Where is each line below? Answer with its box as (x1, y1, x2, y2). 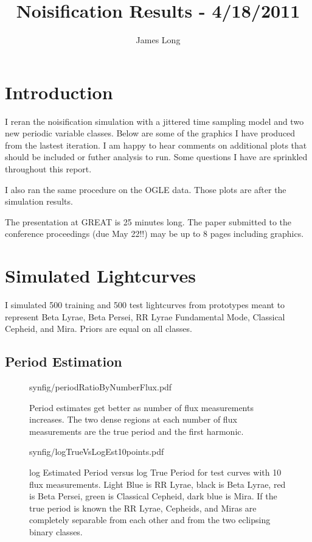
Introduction (5, 79, 113, 104)
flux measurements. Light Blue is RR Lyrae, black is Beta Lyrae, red (29, 477, 286, 490)
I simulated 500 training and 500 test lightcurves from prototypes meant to (5, 298, 285, 311)
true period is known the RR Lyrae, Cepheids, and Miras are (29, 501, 257, 514)
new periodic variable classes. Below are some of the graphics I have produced (5, 127, 296, 139)
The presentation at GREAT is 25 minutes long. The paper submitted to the (5, 215, 292, 228)
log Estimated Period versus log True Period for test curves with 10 (29, 466, 282, 479)
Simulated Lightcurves (5, 263, 196, 288)
